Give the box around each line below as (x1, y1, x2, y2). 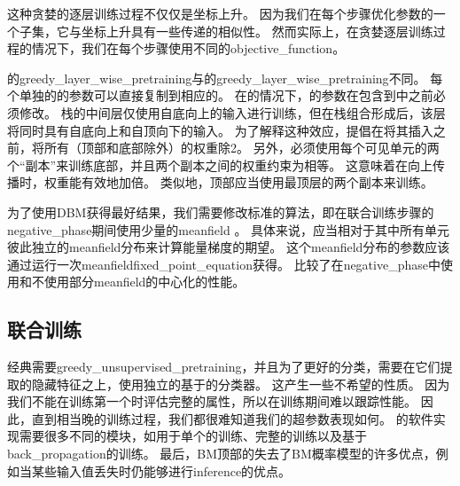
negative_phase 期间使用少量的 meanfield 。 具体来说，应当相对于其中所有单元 (7, 220, 450, 239)
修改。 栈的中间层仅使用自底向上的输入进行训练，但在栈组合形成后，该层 (19, 103, 446, 121)
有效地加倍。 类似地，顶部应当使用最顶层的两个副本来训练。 (81, 173, 433, 192)
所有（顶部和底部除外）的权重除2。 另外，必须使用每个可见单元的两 (43, 138, 440, 157)
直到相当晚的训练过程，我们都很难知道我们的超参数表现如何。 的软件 (31, 409, 433, 427)
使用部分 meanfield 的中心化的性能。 (43, 272, 246, 291)
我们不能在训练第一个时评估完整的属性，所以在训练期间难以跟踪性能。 (7, 392, 417, 411)
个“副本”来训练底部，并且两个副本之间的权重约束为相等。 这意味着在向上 (7, 155, 433, 174)
